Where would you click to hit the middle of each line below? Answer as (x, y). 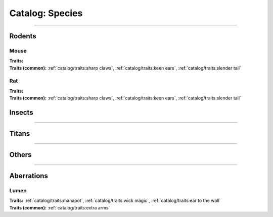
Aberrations (29, 176)
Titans (20, 134)
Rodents (23, 36)
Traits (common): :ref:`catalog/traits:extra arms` (60, 207)
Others (20, 155)
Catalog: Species (46, 13)
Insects (21, 113)
